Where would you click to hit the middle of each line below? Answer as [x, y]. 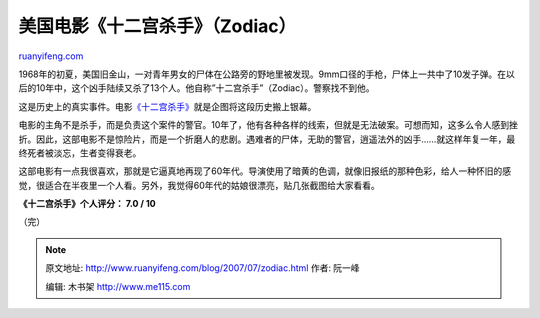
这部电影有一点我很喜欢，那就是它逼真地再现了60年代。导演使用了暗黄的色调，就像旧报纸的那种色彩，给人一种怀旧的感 [265, 171]
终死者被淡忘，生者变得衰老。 [80, 152]
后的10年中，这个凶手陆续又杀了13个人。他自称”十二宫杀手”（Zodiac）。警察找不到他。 [196, 88]
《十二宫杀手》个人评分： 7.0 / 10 [87, 204]
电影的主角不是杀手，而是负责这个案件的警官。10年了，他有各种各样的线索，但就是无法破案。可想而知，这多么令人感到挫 [268, 125]
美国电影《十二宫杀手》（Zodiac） [157, 26]
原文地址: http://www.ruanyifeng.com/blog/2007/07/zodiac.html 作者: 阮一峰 [202, 268]
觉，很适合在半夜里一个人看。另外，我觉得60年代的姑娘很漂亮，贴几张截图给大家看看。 [199, 185]
